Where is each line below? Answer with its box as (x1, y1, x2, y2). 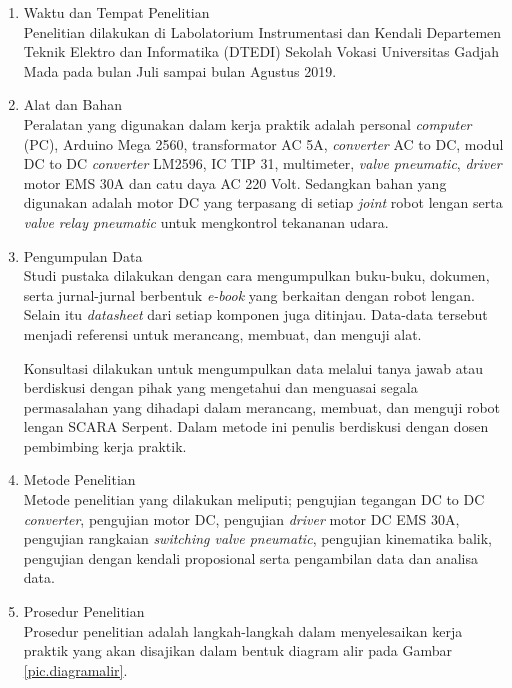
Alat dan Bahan (23, 94, 123, 115)
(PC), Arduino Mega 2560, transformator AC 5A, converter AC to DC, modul (23, 133, 504, 154)
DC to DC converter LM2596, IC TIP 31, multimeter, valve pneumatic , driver (23, 153, 502, 174)
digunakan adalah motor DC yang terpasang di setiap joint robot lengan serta (23, 192, 503, 213)
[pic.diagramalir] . (23, 659, 128, 680)
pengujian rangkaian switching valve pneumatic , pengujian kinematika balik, (23, 528, 492, 549)
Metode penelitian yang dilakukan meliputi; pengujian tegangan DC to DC (23, 489, 485, 510)
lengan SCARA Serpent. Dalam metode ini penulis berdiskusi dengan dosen (23, 416, 489, 437)
